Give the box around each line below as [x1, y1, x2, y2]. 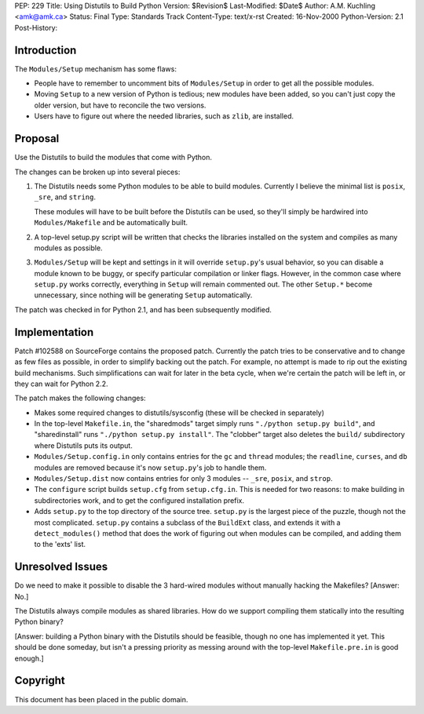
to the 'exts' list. [34, 540, 86, 549]
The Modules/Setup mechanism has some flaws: [14, 64, 177, 74]
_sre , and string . [34, 192, 96, 202]
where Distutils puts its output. [34, 440, 133, 450]
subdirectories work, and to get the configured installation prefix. [34, 495, 245, 505]
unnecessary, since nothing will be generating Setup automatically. [34, 290, 253, 300]
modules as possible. [34, 243, 103, 253]
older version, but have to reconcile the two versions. [34, 100, 207, 110]
